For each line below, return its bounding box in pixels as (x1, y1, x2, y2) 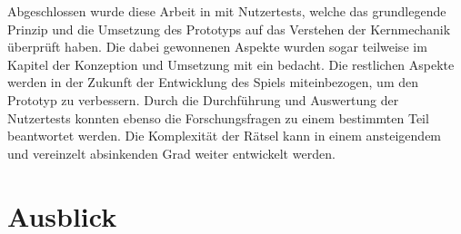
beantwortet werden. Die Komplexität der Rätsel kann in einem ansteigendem (7, 126, 442, 145)
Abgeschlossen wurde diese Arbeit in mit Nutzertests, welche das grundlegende (7, 2, 446, 20)
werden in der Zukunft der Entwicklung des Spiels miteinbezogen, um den (7, 73, 418, 92)
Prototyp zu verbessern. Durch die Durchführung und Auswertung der (7, 90, 399, 109)
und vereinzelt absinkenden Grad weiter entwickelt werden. (7, 143, 336, 162)
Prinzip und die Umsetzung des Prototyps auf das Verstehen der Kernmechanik (7, 19, 451, 38)
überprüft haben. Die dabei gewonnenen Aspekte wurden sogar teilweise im (7, 37, 427, 56)
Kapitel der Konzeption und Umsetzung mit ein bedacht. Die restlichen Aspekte (7, 54, 455, 73)
